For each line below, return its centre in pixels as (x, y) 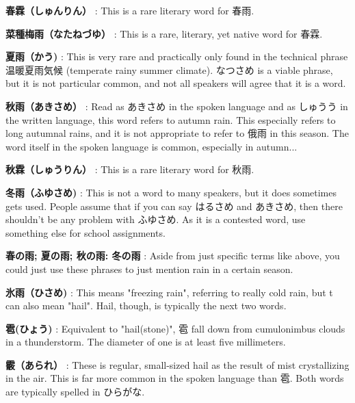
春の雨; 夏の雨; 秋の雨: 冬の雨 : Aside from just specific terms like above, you (173, 256)
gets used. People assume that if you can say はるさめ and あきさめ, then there (174, 206)
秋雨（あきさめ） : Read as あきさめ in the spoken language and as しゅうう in (177, 106)
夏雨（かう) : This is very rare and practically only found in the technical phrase (177, 56)
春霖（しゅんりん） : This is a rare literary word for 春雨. (130, 10)
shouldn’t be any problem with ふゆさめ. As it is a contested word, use (156, 219)
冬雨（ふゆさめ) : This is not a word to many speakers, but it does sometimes (171, 192)
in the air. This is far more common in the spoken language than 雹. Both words (175, 378)
